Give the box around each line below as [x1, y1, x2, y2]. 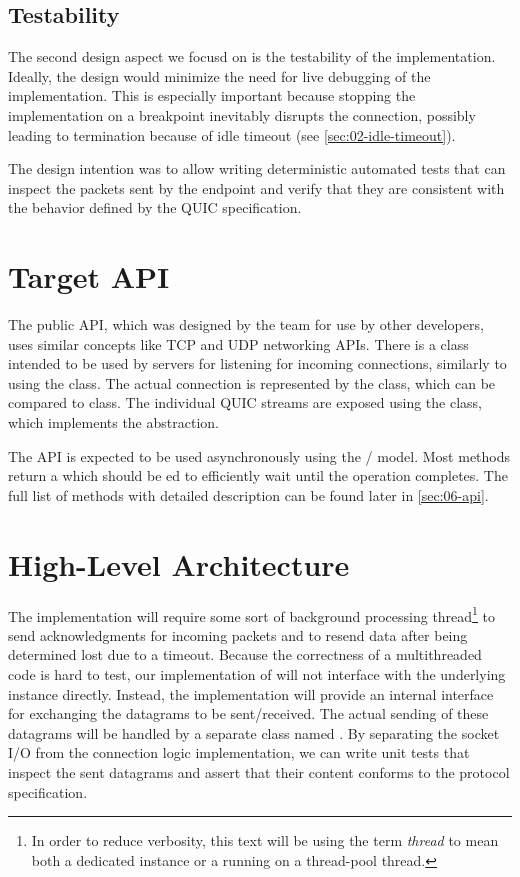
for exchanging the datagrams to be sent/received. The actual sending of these [8, 703, 489, 724]
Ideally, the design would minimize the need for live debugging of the [8, 65, 431, 86]
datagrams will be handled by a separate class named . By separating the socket [8, 722, 500, 743]
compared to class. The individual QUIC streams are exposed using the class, [8, 392, 482, 413]
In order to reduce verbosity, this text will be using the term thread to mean [31, 830, 499, 851]
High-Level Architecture [8, 543, 350, 584]
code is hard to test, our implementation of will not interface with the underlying [8, 663, 506, 684]
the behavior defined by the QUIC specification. [8, 197, 302, 218]
